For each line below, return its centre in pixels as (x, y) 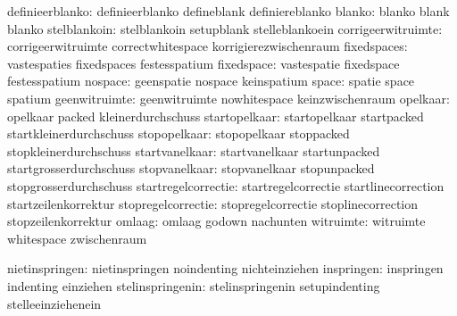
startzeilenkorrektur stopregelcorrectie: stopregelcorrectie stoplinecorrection (213, 203)
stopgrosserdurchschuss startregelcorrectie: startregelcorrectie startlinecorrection (226, 185)
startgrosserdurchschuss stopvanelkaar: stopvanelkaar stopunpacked (191, 168)
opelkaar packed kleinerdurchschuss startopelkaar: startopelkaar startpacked (216, 116)
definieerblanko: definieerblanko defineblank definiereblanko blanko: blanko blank (228, 11)
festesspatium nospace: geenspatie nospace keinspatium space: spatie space (211, 81)
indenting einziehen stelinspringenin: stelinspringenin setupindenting (194, 285)
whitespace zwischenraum (77, 238)
